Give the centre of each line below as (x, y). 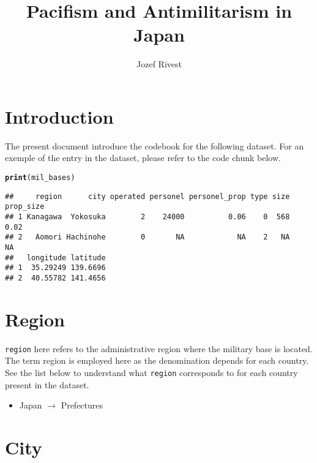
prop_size (25, 207)
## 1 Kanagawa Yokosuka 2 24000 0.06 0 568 (147, 217)
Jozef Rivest (159, 64)
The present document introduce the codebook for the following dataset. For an (155, 145)
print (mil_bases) (40, 178)
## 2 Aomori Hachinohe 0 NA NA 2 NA (147, 237)
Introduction (59, 116)
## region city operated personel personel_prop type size (147, 196)
